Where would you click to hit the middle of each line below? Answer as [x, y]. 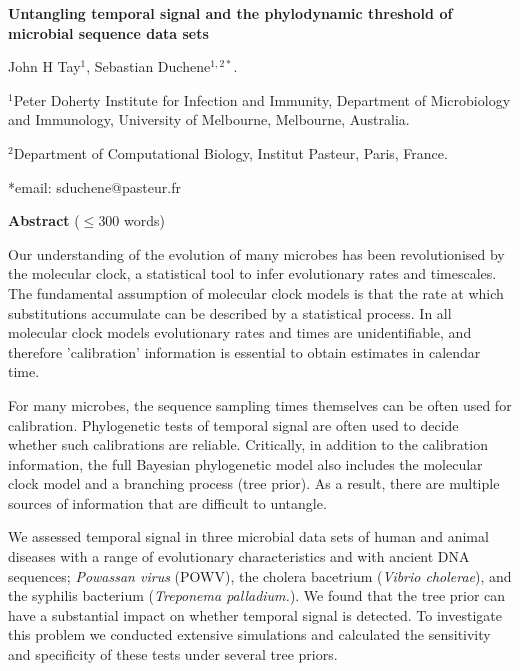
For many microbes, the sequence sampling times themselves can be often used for [260, 404]
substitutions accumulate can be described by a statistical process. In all [230, 312]
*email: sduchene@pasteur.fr [94, 186]
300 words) [131, 220]
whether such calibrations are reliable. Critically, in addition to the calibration [248, 444]
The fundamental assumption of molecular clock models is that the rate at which [256, 292]
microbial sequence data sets [108, 32]
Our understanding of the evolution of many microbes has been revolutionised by [256, 253]
